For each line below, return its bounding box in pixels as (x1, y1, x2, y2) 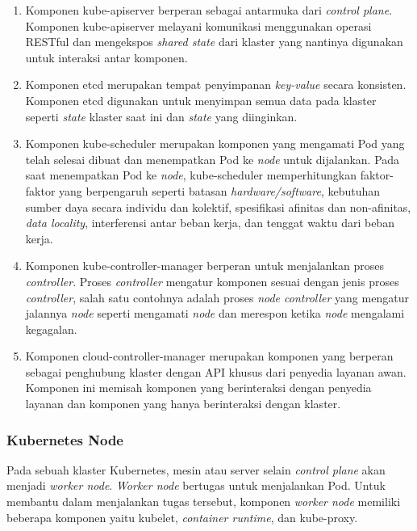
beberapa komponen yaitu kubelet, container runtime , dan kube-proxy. (6, 508, 358, 525)
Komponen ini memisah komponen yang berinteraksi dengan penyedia (25, 379, 372, 396)
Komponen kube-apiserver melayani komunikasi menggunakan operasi (25, 17, 372, 34)
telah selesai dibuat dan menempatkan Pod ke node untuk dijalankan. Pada (25, 150, 400, 167)
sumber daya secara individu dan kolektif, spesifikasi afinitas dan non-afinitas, (25, 198, 411, 215)
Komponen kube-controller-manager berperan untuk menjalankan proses (25, 257, 384, 274)
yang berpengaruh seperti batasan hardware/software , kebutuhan (59, 182, 381, 199)
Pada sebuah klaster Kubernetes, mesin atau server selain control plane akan (6, 461, 386, 478)
